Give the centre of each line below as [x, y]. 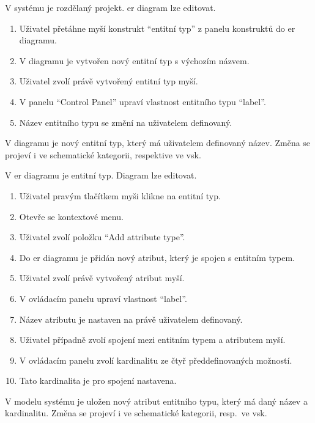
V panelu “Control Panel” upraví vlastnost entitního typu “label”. [143, 101]
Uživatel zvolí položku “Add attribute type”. [102, 237]
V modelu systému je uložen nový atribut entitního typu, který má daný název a [156, 401]
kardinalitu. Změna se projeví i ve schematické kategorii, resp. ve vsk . [136, 413]
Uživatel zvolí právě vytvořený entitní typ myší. [109, 81]
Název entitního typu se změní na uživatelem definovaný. [126, 122]
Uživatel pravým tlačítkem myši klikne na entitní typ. [120, 195]
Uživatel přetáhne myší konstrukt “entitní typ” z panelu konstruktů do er [157, 28]
